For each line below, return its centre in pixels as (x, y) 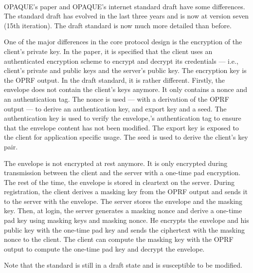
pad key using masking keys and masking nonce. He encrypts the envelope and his (126, 220)
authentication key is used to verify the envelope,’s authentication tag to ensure (123, 118)
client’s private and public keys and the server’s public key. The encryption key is (125, 70)
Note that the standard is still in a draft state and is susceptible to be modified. (123, 265)
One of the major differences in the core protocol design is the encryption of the (123, 42)
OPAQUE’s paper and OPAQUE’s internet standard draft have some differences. (125, 6)
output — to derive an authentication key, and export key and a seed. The (115, 108)
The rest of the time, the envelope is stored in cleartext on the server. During (119, 182)
